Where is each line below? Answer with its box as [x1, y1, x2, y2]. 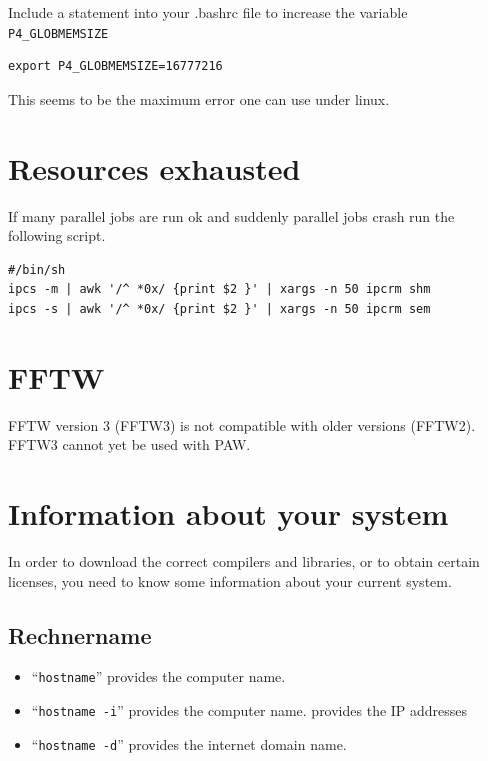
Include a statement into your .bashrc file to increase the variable [8, 2, 408, 22]
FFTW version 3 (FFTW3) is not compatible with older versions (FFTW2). [8, 414, 476, 435]
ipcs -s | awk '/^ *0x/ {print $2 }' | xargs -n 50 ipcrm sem [8, 301, 431, 316]
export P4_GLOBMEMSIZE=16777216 [8, 59, 223, 74]
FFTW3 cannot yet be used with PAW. [8, 434, 251, 455]
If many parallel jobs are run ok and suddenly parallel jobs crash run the [8, 205, 455, 226]
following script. [8, 225, 106, 246]
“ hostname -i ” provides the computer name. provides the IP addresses [31, 700, 468, 721]
